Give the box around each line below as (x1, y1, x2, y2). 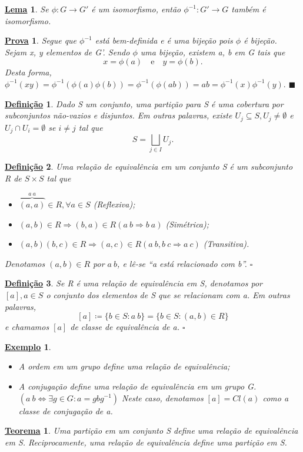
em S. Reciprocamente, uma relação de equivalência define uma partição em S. (5, 435, 287, 448)
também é (231, 3, 266, 15)
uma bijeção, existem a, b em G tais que (140, 45, 285, 58)
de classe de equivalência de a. (70, 321, 179, 333)
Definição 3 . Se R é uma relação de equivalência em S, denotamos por (5, 277, 262, 289)
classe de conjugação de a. (18, 404, 113, 417)
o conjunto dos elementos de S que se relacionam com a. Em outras (46, 288, 290, 301)
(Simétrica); (165, 217, 209, 230)
